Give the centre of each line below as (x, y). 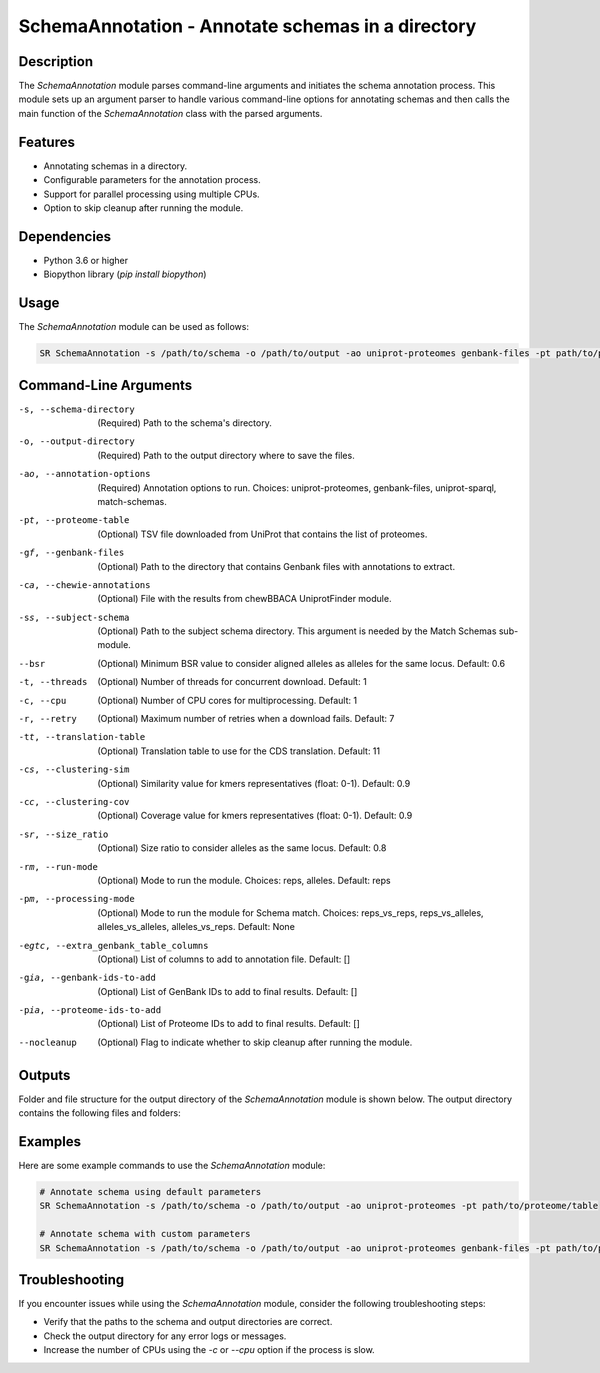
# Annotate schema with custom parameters (145, 1234)
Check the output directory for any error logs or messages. (165, 1336)
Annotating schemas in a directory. (115, 166)
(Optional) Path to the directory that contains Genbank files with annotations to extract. (276, 566)
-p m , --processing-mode (76, 899)
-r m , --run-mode (58, 866)
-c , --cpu (42, 700)
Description (56, 61)
